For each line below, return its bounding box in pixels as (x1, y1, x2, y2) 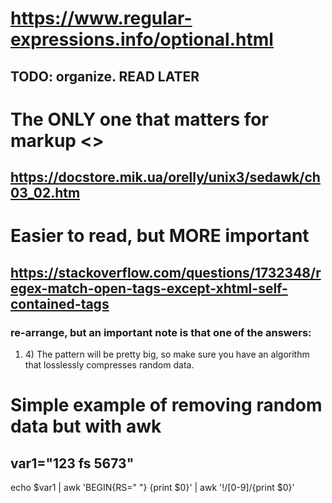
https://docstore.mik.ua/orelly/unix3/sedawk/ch (10, 169, 321, 186)
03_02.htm (10, 185, 81, 202)
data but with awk (10, 415, 162, 438)
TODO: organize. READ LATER (10, 68, 200, 85)
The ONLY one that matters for (10, 108, 269, 131)
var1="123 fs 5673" (10, 455, 135, 472)
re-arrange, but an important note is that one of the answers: (10, 325, 312, 339)
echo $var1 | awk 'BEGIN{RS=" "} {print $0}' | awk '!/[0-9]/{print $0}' (10, 482, 295, 494)
